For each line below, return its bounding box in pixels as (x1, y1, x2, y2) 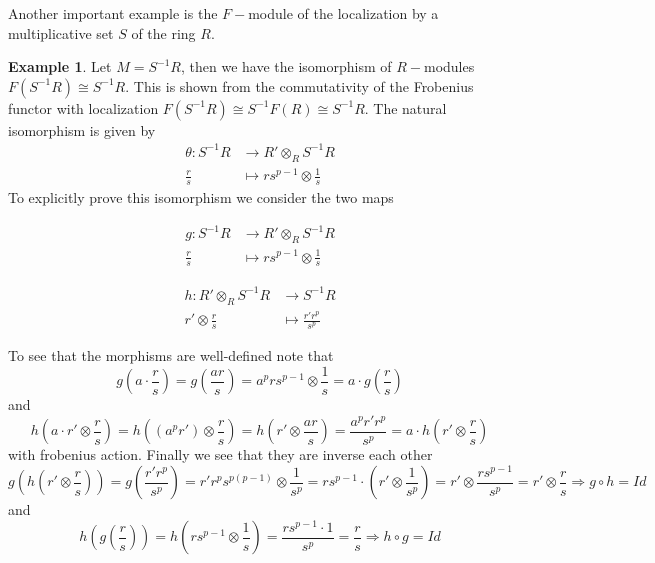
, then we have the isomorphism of (180, 56, 392, 77)
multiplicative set (8, 22, 114, 43)
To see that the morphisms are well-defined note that (8, 345, 334, 366)
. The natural (364, 97, 447, 118)
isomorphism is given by (8, 119, 156, 140)
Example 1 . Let (8, 56, 112, 77)
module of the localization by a (248, 3, 439, 23)
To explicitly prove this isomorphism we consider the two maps (8, 187, 394, 208)
